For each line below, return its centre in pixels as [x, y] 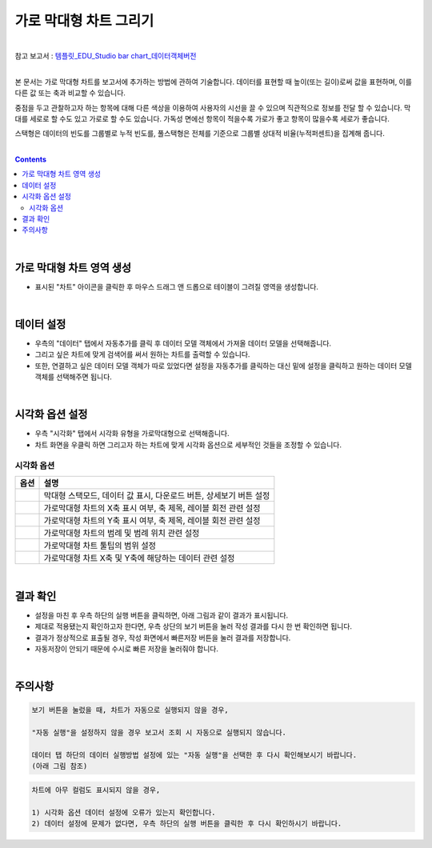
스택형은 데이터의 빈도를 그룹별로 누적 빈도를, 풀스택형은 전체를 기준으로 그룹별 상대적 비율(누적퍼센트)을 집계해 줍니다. [200, 134]
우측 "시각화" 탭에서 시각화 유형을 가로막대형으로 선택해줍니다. [132, 434]
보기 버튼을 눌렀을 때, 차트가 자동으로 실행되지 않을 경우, [130, 710]
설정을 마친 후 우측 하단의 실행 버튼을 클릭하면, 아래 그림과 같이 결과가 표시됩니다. [162, 615]
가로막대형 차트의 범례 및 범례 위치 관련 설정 [122, 533]
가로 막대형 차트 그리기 [84, 21]
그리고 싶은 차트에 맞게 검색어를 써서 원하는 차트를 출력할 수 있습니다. [142, 354]
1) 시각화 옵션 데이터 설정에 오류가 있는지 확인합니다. [124, 812]
